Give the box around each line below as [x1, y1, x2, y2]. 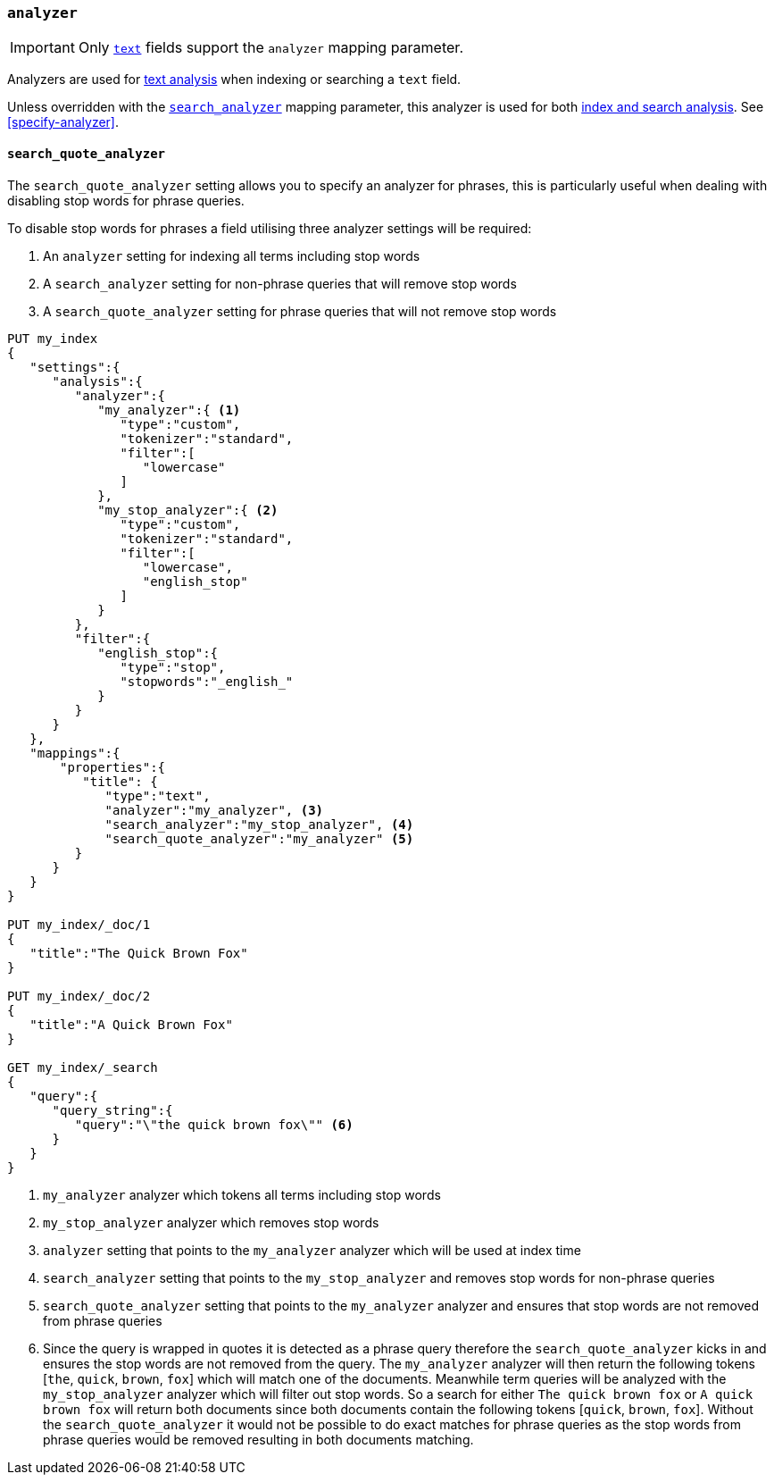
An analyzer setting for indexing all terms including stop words [43, 247, 420, 264]
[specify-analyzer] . [7, 114, 119, 130]
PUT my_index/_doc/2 [7, 988, 151, 1003]
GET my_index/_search [7, 1059, 158, 1075]
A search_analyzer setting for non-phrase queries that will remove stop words [43, 275, 517, 291]
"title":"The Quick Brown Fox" [29, 945, 248, 960]
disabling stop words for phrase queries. [7, 192, 245, 208]
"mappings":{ [29, 745, 121, 760]
